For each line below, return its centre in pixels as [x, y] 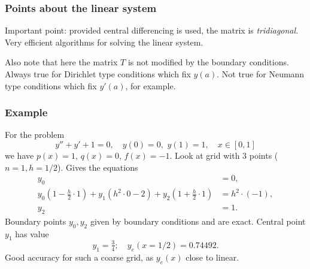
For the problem [35, 134]
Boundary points [36, 221]
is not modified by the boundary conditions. [208, 62]
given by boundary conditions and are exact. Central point [198, 221]
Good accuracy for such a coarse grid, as [79, 257]
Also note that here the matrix [61, 62]
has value [32, 233]
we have [19, 155]
